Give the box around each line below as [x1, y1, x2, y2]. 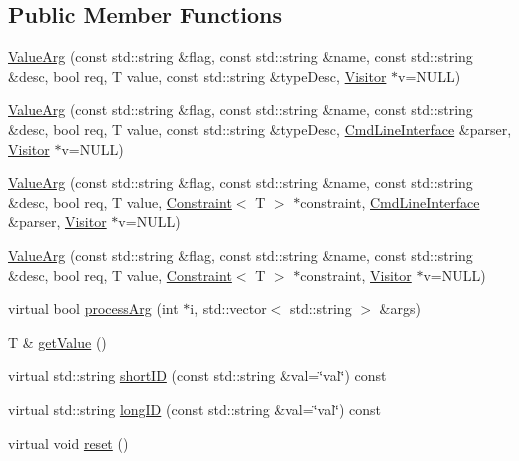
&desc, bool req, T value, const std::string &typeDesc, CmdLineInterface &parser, [8, 118, 512, 139]
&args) [379, 298, 421, 319]
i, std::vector [190, 298, 267, 319]
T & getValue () [8, 331, 107, 352]
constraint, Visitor [300, 264, 412, 285]
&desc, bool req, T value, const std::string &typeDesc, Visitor [8, 65, 387, 86]
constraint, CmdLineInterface [300, 191, 480, 212]
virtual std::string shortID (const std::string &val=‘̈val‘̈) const [8, 365, 387, 386]
